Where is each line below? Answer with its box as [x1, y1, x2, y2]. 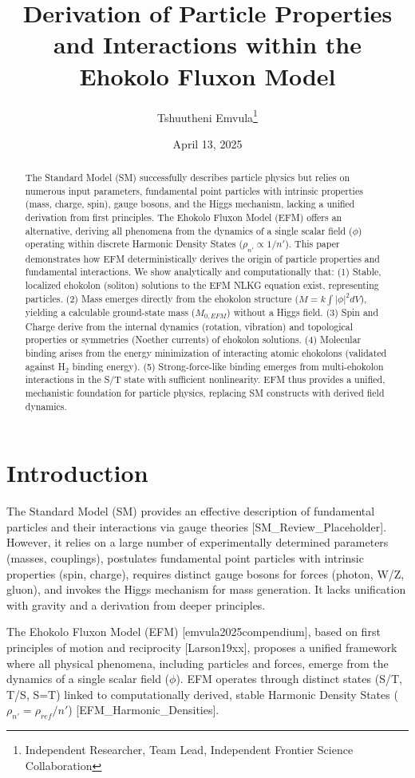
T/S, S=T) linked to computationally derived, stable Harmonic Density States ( [6, 685, 398, 702]
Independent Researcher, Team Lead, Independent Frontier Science [25, 741, 354, 758]
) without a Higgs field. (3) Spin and [227, 305, 379, 318]
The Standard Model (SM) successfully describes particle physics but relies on [25, 171, 350, 184]
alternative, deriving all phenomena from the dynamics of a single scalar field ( [25, 223, 353, 237]
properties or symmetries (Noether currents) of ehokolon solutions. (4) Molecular [25, 333, 362, 346]
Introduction [6, 456, 148, 489]
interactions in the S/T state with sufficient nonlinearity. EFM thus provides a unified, [25, 373, 385, 386]
